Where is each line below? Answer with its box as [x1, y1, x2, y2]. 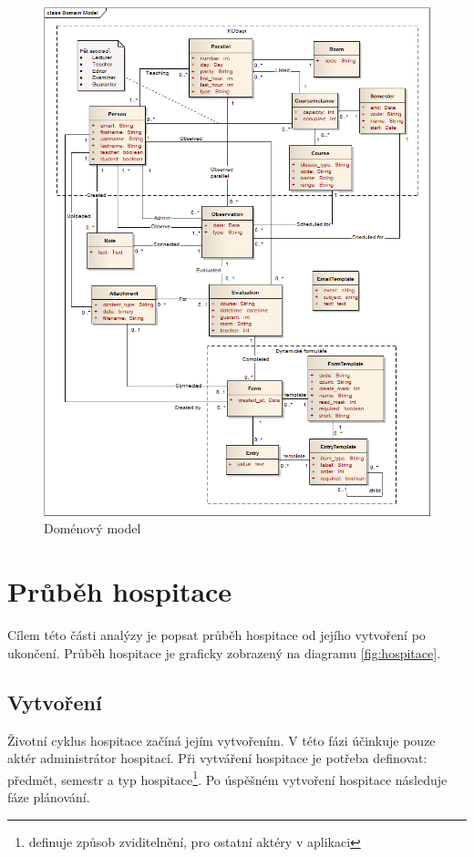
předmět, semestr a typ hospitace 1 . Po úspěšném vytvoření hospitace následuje [7, 767, 448, 789]
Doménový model [44, 519, 141, 538]
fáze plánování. [7, 787, 90, 806]
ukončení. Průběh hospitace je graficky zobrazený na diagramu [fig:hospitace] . [7, 643, 441, 662]
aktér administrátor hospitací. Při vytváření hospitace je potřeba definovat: [7, 749, 428, 768]
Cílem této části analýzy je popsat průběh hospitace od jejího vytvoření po [7, 625, 426, 645]
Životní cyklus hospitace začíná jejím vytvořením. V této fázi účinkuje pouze [7, 730, 436, 749]
